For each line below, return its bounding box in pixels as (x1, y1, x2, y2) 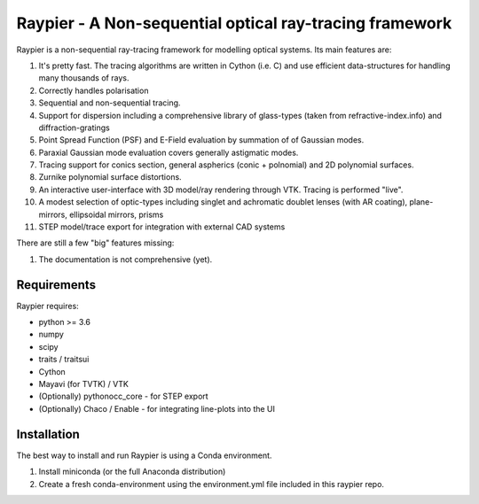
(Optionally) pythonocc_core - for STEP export (38, 391, 208, 402)
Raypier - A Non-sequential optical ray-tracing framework (16, 13, 452, 33)
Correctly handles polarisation (38, 85, 149, 96)
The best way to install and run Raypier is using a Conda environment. (16, 450, 272, 461)
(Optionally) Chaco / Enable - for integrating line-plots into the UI (38, 403, 275, 414)
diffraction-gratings (38, 122, 110, 133)
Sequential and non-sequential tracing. (38, 97, 181, 108)
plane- (409, 197, 434, 207)
